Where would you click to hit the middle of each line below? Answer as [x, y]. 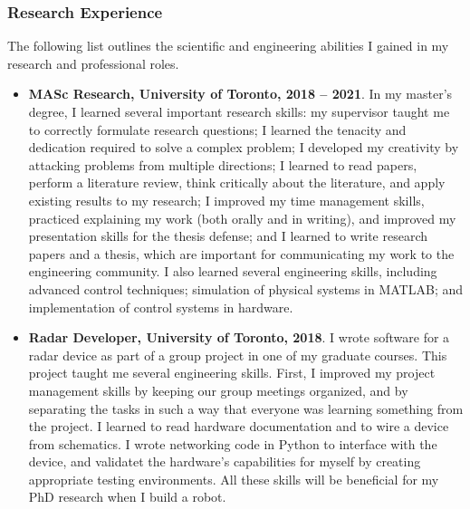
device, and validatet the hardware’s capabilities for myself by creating [225, 461]
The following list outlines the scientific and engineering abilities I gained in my [228, 46]
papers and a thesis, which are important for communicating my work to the [241, 253]
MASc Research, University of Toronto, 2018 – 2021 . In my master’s [240, 94]
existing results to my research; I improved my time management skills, [226, 200]
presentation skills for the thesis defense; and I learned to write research [228, 236]
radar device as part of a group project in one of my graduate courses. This [238, 355]
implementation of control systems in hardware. [161, 307]
